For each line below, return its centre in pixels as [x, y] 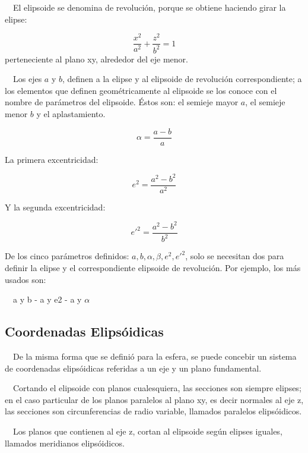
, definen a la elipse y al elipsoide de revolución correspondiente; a [182, 79]
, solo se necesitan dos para [235, 256]
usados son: [26, 279]
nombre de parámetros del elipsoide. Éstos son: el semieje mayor [122, 102]
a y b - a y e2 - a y [47, 299]
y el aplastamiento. [71, 114]
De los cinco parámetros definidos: [67, 256]
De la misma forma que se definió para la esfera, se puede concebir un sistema [155, 356]
